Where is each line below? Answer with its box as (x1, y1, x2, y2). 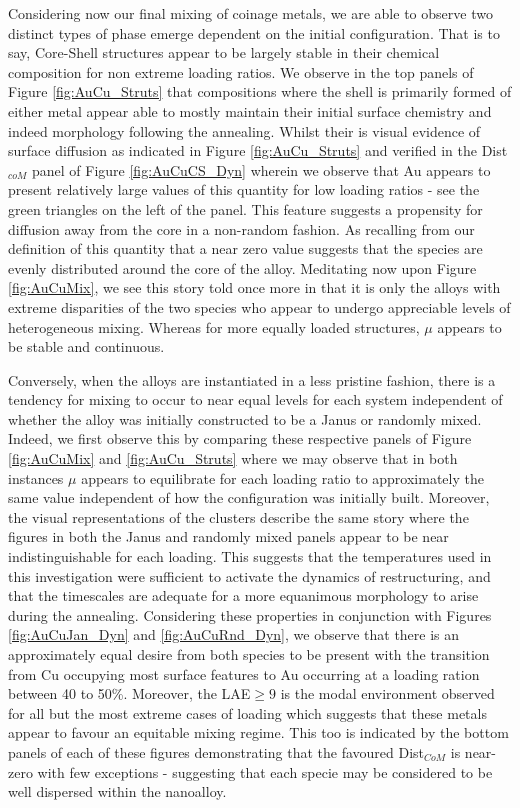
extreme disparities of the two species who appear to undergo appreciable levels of (8, 296, 511, 317)
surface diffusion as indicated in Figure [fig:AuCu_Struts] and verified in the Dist (8, 140, 508, 161)
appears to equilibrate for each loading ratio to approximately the (81, 467, 484, 488)
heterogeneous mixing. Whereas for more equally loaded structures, (8, 316, 420, 337)
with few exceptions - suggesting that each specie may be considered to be (37, 761, 493, 782)
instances (8, 467, 64, 488)
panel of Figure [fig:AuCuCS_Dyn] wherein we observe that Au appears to (31, 159, 491, 180)
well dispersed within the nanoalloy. (8, 781, 227, 802)
